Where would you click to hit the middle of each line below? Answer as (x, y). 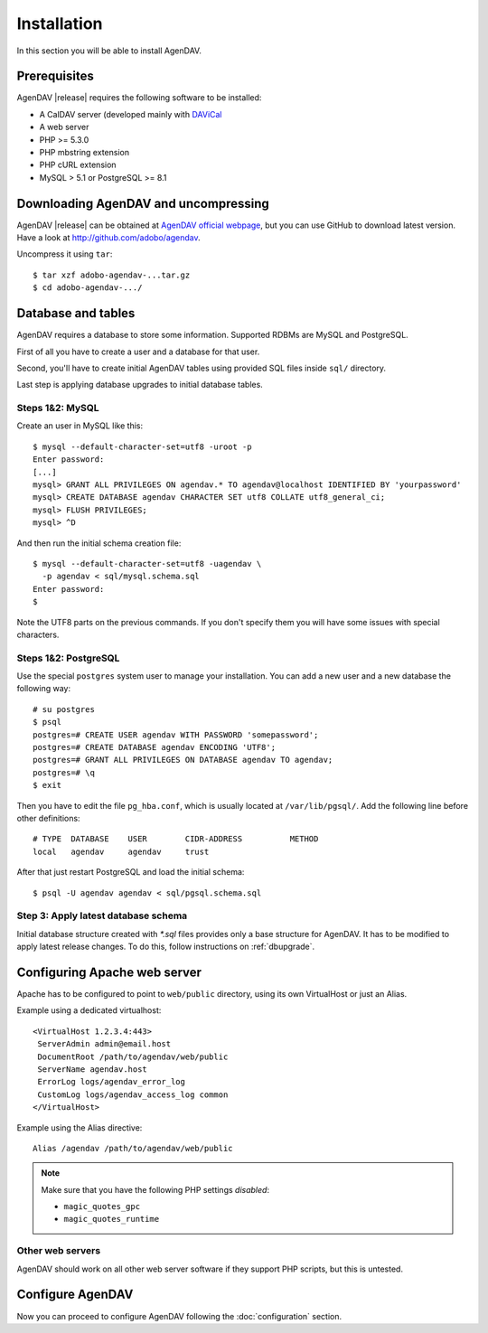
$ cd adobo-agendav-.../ (88, 288)
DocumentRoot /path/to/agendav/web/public (133, 1056)
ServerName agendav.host (93, 1069)
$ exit (47, 785)
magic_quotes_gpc (102, 1207)
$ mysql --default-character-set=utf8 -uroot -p (142, 446)
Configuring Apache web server (109, 972)
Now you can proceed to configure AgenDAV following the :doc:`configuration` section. (179, 1316)
